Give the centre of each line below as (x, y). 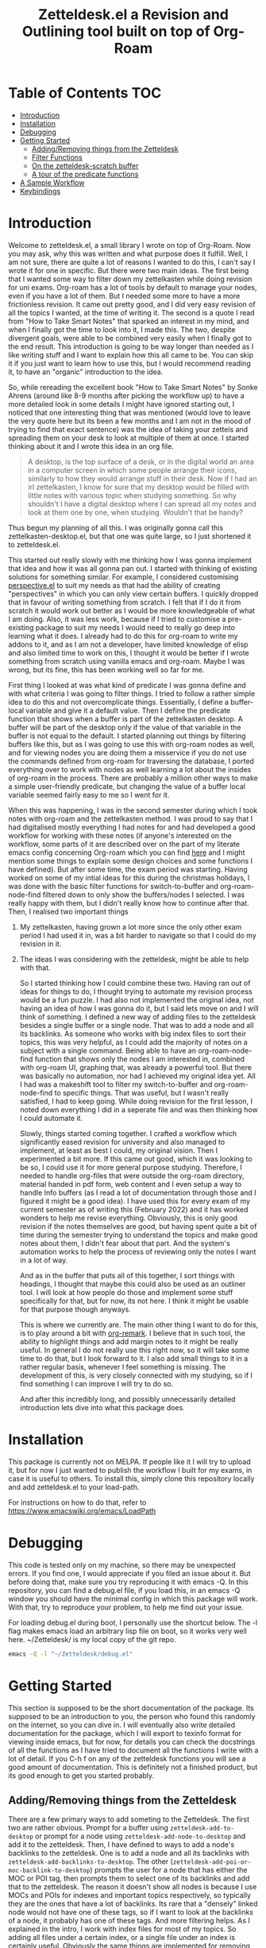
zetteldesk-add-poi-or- (212, 1862)
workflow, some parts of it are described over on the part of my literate (124, 844)
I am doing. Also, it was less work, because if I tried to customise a (117, 619)
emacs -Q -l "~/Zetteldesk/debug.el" (71, 1654)
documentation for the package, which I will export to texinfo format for (125, 1733)
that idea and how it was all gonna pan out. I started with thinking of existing (133, 568)
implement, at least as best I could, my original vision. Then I (119, 1150)
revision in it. (40, 944)
